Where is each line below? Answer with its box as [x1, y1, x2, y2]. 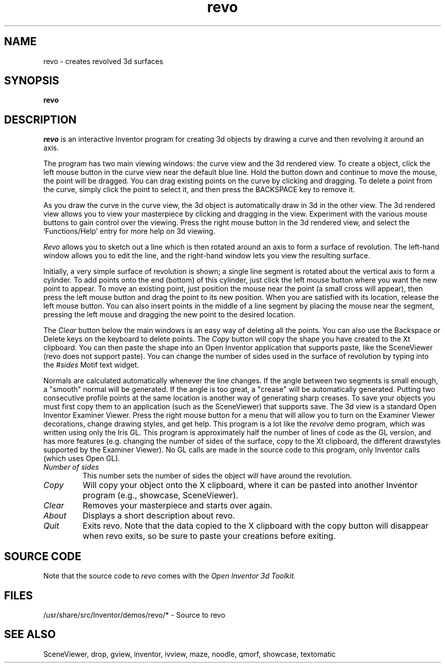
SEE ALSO [4, 628, 56, 641]
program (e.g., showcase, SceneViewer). [82, 490, 238, 501]
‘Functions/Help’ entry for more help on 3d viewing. [43, 227, 215, 236]
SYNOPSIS [4, 74, 59, 87]
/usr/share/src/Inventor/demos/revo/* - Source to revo [43, 610, 226, 619]
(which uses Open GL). [43, 454, 120, 463]
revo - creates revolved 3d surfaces [43, 56, 164, 66]
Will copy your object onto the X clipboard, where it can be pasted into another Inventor [82, 480, 418, 491]
